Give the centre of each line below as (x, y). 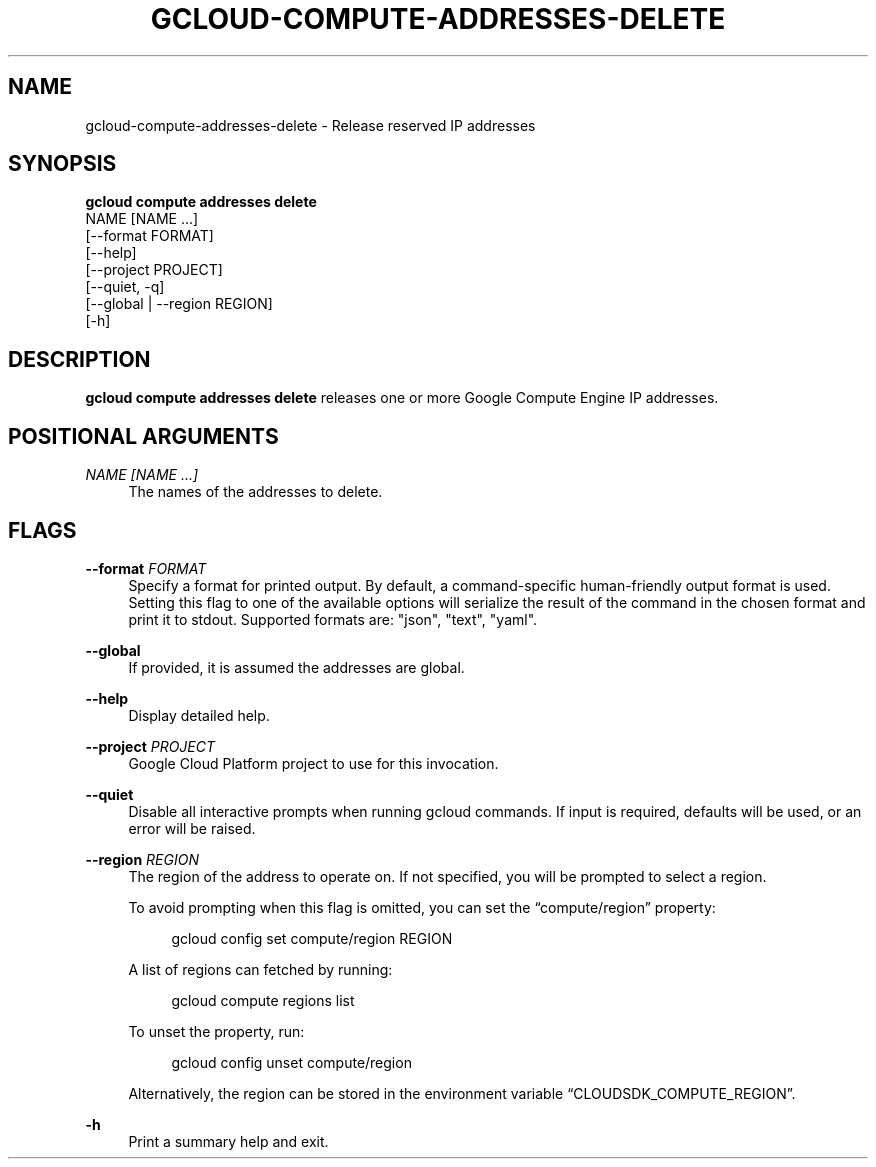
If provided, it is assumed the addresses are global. (296, 667)
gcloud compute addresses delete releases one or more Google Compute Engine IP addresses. (402, 398)
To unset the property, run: (216, 1031)
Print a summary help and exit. (228, 1141)
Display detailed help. (199, 715)
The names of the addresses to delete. (255, 492)
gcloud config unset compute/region (291, 1062)
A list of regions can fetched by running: (260, 969)
